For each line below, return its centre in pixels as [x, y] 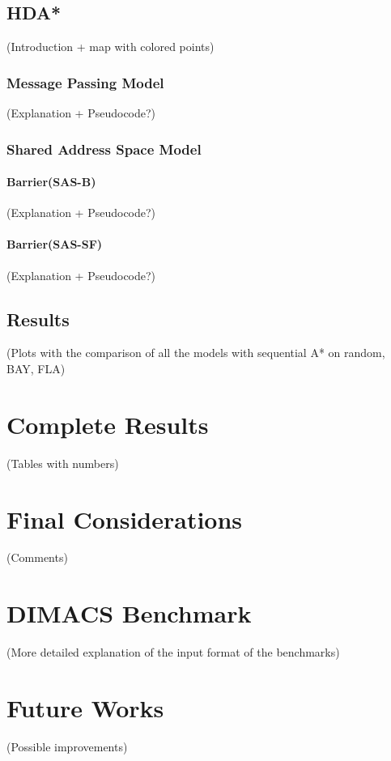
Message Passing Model [85, 82]
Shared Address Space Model [104, 149]
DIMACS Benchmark [129, 613]
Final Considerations [125, 519]
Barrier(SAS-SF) [55, 244]
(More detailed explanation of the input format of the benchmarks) [173, 652]
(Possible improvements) [67, 746]
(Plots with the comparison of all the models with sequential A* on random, [196, 353]
